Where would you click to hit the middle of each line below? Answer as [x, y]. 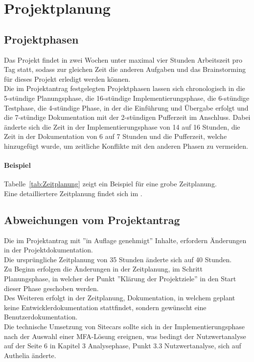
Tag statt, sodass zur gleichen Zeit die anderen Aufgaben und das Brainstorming [125, 69]
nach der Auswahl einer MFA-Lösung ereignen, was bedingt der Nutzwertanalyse [125, 336]
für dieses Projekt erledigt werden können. [67, 79]
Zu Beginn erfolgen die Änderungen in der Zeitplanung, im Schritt [104, 269]
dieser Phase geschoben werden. [51, 288]
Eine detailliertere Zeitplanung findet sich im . [73, 193]
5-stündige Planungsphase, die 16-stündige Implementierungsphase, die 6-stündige [127, 98]
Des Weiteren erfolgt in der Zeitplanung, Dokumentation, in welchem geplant [120, 298]
